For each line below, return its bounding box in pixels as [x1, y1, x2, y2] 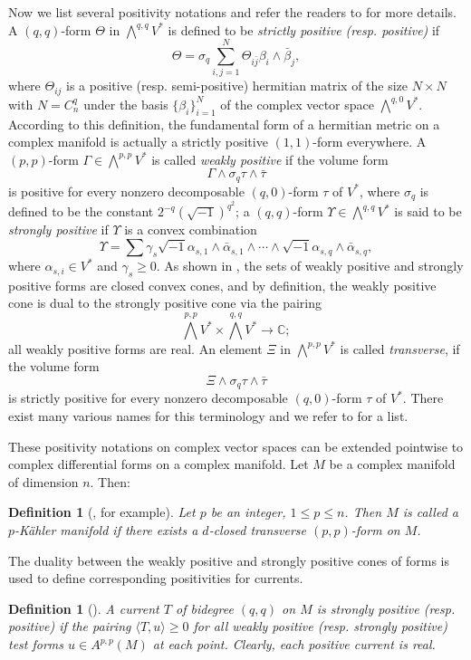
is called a [402, 502, 458, 521]
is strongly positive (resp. [316, 598, 456, 617]
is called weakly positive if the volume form [151, 149, 389, 168]
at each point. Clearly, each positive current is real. [152, 635, 436, 653]
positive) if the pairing [8, 617, 131, 636]
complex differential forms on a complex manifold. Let [8, 454, 309, 473]
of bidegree [175, 598, 234, 617]
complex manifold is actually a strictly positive [8, 132, 268, 151]
